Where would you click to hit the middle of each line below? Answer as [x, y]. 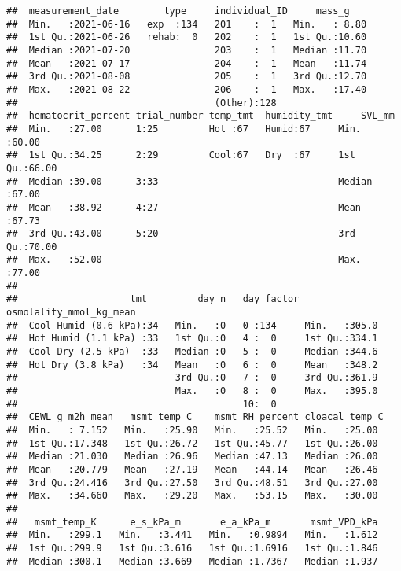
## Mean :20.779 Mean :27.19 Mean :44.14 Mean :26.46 [192, 469]
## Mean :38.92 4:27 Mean [184, 207]
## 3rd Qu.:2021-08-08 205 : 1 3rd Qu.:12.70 [187, 77]
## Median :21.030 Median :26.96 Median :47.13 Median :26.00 [192, 457]
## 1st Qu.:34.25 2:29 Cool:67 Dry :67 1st [181, 155]
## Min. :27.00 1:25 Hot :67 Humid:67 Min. [184, 129]
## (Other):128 [142, 103]
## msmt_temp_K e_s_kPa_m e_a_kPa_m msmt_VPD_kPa [192, 522]
